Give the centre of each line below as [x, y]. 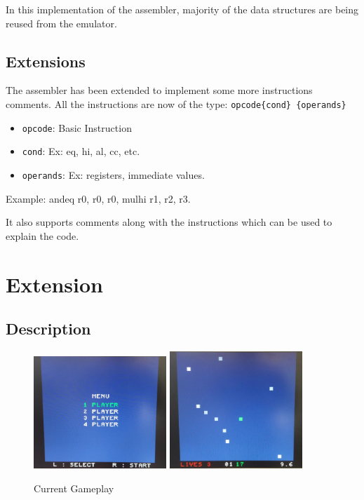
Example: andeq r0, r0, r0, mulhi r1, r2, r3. [98, 198]
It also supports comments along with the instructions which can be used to [169, 222]
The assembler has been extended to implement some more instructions [159, 90]
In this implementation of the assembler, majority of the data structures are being [182, 9]
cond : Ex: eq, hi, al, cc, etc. [81, 151]
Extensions [46, 61]
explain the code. [42, 235]
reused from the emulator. [61, 23]
